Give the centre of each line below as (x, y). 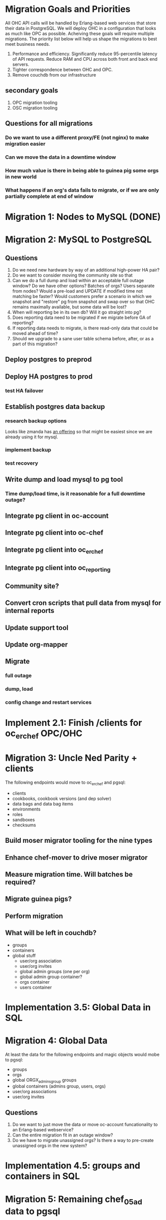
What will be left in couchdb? (51, 933)
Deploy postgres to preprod (49, 359)
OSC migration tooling (35, 107)
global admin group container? (51, 977)
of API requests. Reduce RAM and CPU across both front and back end (85, 59)
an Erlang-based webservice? (43, 1130)
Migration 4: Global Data (56, 1040)
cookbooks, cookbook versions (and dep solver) (62, 798)
